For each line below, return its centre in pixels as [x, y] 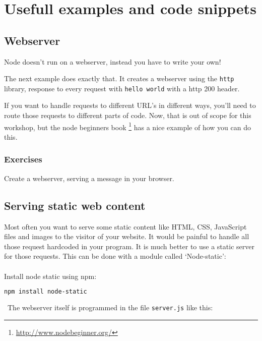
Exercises [23, 159]
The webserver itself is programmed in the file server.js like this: [110, 307]
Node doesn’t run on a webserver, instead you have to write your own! [113, 61]
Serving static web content [75, 205]
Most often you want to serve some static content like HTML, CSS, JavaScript [125, 226]
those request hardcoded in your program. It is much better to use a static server [129, 246]
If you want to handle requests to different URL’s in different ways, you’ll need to [130, 105]
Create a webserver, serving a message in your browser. [89, 178]
